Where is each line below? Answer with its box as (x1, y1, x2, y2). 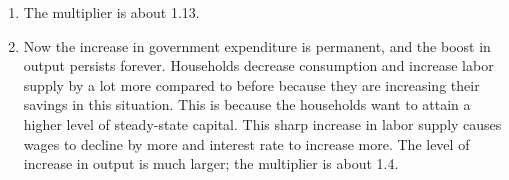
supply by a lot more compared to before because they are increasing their (23, 74, 480, 95)
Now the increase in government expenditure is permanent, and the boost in (23, 35, 491, 56)
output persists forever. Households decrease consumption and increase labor (23, 55, 494, 76)
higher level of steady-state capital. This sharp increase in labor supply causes (23, 113, 502, 134)
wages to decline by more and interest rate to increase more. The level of (23, 133, 470, 154)
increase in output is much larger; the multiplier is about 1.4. (23, 153, 399, 174)
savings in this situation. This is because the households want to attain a (23, 94, 471, 115)
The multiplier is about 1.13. (23, 2, 200, 22)
